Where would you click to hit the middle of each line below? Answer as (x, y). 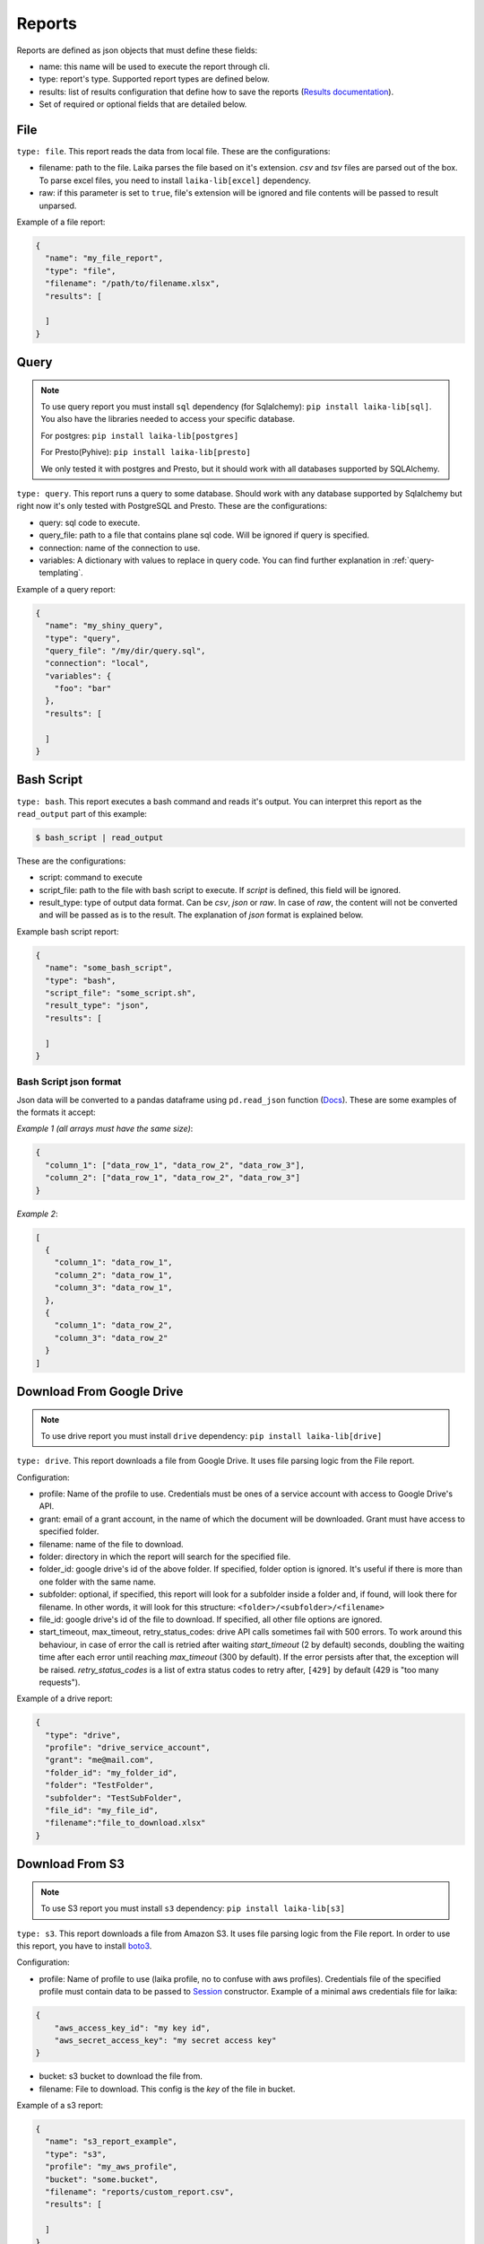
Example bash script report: (68, 931)
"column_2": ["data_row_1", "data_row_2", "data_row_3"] (173, 1178)
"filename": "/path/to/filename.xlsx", (133, 284)
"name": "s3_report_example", (112, 2142)
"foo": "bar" (83, 688)
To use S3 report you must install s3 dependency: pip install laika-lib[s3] (193, 1908)
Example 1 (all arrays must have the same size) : (105, 1129)
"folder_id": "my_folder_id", (112, 1772)
